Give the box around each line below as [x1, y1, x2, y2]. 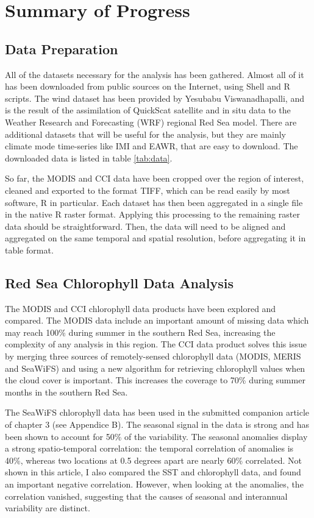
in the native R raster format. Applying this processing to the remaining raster [5, 208, 300, 221]
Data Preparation [5, 39, 118, 58]
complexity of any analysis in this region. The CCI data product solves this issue [5, 338, 307, 350]
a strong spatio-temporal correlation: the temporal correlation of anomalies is [5, 442, 294, 455]
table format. [5, 243, 54, 256]
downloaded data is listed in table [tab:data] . [5, 151, 173, 164]
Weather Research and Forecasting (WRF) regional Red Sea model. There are [5, 115, 297, 128]
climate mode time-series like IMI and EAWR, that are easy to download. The [5, 140, 298, 152]
